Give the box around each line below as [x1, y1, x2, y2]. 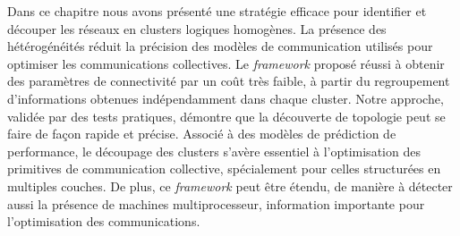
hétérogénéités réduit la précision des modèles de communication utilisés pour [7, 37, 433, 55]
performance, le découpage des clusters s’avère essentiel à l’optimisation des [7, 141, 421, 160]
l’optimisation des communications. [7, 212, 200, 231]
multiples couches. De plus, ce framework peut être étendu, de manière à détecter [7, 176, 453, 195]
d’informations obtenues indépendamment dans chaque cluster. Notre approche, [7, 88, 444, 107]
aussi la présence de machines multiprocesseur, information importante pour [7, 194, 425, 213]
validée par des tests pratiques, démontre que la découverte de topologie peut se [7, 106, 446, 125]
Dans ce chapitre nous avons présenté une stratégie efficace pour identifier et [7, 2, 427, 20]
